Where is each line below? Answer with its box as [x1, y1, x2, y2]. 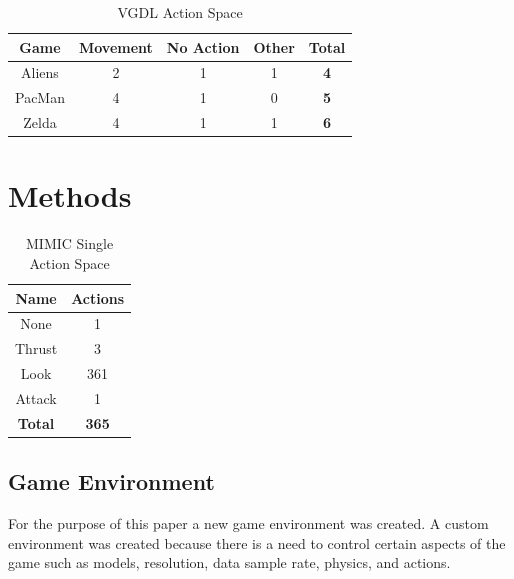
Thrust [15, 338, 58, 359]
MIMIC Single [25, 233, 114, 254]
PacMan [15, 87, 65, 108]
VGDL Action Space [117, 2, 243, 22]
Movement [78, 36, 153, 57]
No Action [166, 36, 240, 57]
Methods [8, 175, 132, 216]
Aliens [21, 62, 59, 83]
